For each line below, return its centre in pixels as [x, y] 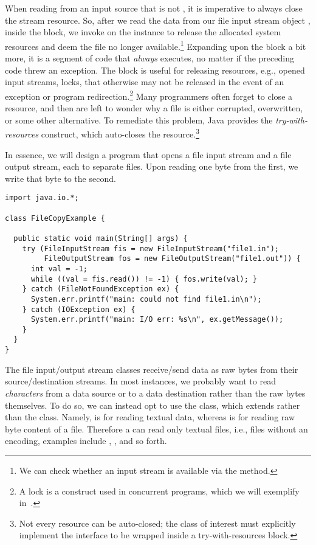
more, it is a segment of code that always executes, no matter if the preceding [149, 58]
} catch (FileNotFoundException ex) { [101, 289]
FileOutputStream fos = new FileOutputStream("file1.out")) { [172, 259]
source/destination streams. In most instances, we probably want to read [140, 381]
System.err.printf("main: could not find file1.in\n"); [146, 299]
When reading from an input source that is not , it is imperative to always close [154, 8]
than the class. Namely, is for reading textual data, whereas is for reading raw [150, 417]
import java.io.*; [42, 198]
